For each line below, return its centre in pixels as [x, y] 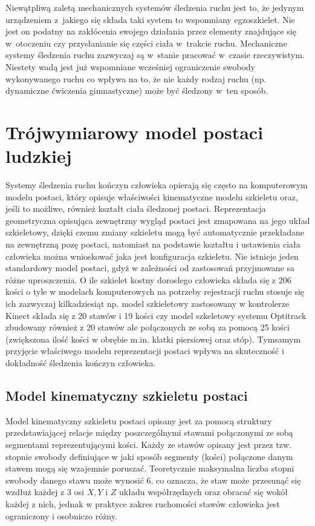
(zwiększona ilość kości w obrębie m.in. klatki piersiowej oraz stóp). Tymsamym [153, 339]
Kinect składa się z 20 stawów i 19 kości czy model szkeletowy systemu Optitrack [156, 315]
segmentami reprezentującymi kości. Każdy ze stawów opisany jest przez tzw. [148, 444]
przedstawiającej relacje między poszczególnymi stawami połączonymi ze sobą [149, 432]
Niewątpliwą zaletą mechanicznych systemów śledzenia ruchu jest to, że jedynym [155, 7]
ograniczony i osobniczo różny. [61, 515]
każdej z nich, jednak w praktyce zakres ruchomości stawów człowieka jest [143, 503]
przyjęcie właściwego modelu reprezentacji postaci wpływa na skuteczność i [145, 351]
